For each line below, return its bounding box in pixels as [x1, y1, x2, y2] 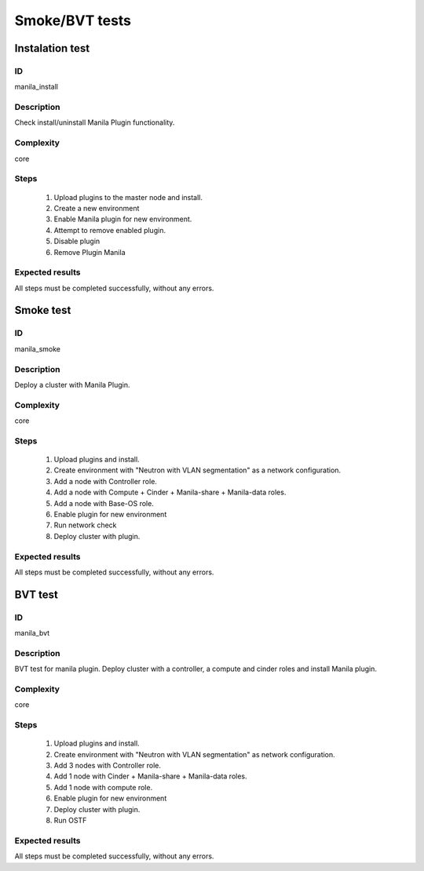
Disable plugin [53, 236, 101, 246]
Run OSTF [53, 816, 87, 825]
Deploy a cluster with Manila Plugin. [14, 380, 130, 389]
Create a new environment [53, 203, 140, 213]
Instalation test [14, 42, 90, 55]
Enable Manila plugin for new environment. [53, 214, 192, 224]
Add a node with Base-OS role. [53, 498, 155, 508]
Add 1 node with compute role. [53, 782, 153, 792]
